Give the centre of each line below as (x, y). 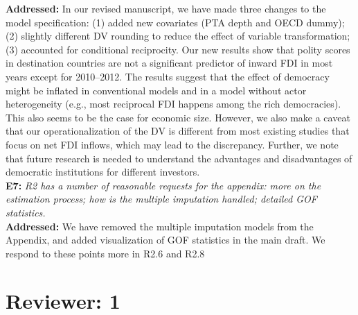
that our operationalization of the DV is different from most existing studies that (178, 131)
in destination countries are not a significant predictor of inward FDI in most (169, 63)
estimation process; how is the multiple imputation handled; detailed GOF (161, 199)
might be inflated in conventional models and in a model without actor (156, 90)
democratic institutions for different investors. (103, 172)
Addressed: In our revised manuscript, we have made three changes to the (166, 8)
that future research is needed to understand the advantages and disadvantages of (179, 158)
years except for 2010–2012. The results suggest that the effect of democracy (168, 76)
